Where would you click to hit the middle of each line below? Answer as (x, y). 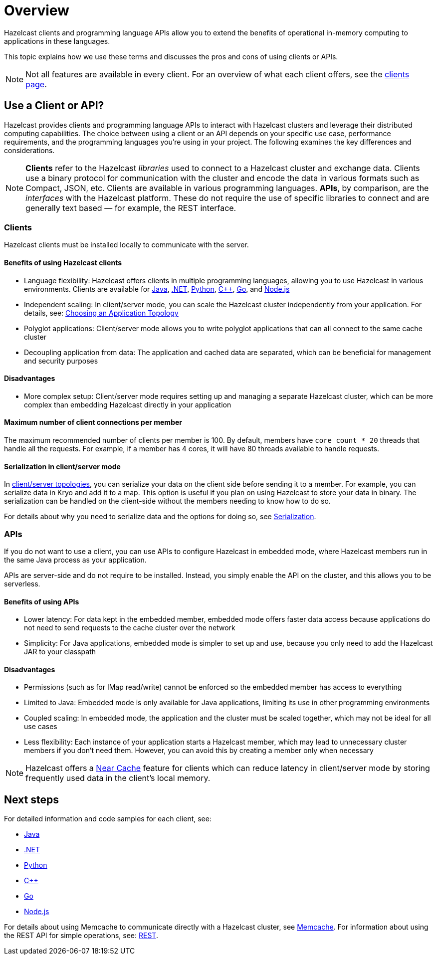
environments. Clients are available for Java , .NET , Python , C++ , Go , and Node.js (157, 289)
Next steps (31, 799)
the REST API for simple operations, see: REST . (81, 936)
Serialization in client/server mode (62, 466)
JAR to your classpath (60, 652)
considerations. (29, 150)
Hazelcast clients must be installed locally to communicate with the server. (126, 245)
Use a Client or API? (54, 106)
